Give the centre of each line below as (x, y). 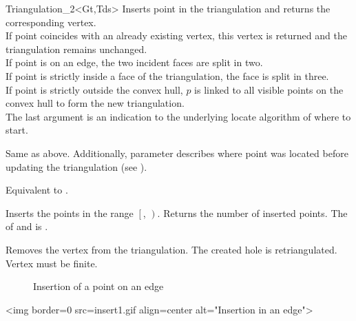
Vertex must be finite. (52, 263)
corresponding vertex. (51, 22)
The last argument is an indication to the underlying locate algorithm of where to (178, 116)
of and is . (27, 226)
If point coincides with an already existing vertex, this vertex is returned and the (176, 35)
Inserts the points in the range (70, 213)
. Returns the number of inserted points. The (252, 213)
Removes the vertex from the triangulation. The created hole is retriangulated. (171, 249)
